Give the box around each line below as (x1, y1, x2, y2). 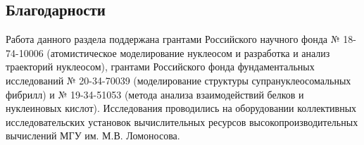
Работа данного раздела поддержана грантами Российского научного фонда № (6, 32, 340, 46)
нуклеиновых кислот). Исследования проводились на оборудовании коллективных (6, 101, 357, 115)
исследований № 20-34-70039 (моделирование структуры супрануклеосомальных (6, 72, 351, 87)
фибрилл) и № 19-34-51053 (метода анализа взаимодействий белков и (6, 87, 304, 101)
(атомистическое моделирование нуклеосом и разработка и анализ (46, 45, 330, 60)
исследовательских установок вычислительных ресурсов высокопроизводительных (6, 114, 358, 129)
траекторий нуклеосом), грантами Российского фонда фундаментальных (6, 59, 315, 74)
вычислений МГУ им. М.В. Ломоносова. (6, 128, 180, 143)
